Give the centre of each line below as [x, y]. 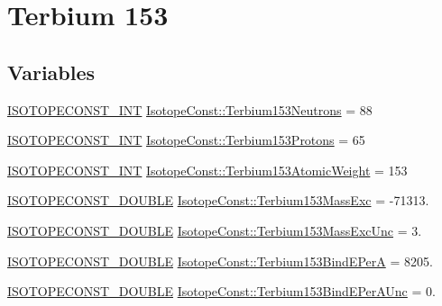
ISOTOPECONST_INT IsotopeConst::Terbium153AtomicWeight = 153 [207, 170]
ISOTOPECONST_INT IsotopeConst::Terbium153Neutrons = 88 [190, 109]
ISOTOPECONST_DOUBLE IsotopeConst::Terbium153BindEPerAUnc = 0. [221, 291]
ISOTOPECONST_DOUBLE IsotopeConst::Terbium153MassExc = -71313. [218, 200]
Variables [51, 72]
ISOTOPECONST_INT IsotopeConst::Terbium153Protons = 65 [186, 140]
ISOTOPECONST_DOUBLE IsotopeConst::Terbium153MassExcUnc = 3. [215, 230]
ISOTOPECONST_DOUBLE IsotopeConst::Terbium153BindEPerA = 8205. [220, 261]
